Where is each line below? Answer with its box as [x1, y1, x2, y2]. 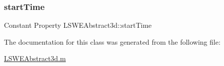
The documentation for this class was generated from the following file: [4, 36, 221, 47]
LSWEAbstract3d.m [4, 53, 66, 64]
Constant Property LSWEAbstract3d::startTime [4, 20, 152, 30]
